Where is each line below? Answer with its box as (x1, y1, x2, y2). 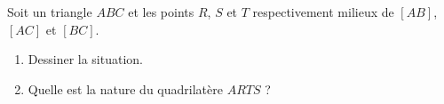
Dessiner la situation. (28, 50, 143, 68)
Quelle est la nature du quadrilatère (28, 79, 223, 98)
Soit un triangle (7, 3, 92, 20)
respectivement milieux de (252, 3, 394, 20)
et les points (128, 3, 194, 20)
